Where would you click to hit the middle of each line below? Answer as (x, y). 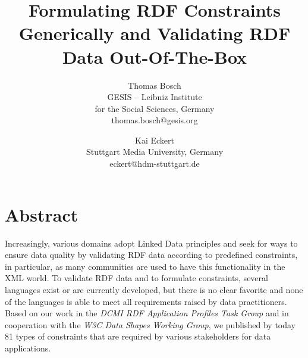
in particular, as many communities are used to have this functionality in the (145, 266)
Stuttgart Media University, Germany (155, 152)
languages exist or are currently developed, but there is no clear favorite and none (154, 289)
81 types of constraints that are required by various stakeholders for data (138, 336)
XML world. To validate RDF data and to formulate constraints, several (136, 278)
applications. (28, 348)
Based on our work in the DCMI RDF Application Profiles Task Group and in (147, 313)
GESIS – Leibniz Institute (155, 97)
